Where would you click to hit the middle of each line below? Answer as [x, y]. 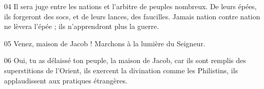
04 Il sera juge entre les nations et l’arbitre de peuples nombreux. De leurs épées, [130, 6]
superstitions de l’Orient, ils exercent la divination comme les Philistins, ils [121, 70]
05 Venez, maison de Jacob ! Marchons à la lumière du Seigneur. [105, 43]
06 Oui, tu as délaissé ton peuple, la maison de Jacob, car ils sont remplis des [125, 60]
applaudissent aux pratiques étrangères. [66, 80]
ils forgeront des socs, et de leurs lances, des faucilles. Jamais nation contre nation [132, 16]
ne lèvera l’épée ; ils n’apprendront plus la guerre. [82, 26]
